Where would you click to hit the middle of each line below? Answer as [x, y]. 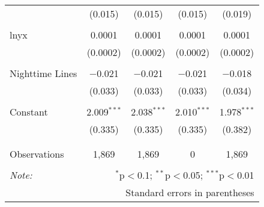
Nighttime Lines [43, 73]
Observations [37, 154]
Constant [29, 112]
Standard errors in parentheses [190, 192]
